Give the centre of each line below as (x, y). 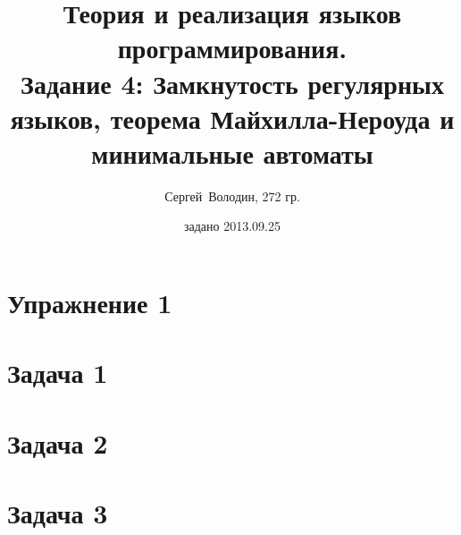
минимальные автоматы (232, 153)
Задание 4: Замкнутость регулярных (232, 83)
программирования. (232, 48)
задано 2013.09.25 (232, 226)
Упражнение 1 (90, 303)
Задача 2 (58, 442)
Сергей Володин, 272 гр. (232, 195)
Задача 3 (58, 513)
